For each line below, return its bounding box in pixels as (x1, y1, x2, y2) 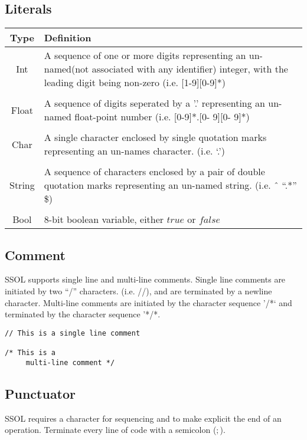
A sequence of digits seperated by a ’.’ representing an (44, 96, 265, 110)
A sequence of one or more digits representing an (44, 48, 246, 63)
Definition (44, 31, 92, 45)
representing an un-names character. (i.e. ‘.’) (44, 144, 225, 158)
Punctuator (5, 384, 76, 402)
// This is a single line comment (5, 329, 141, 337)
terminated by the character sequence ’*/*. (5, 308, 161, 320)
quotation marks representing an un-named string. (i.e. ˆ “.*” (44, 178, 297, 192)
